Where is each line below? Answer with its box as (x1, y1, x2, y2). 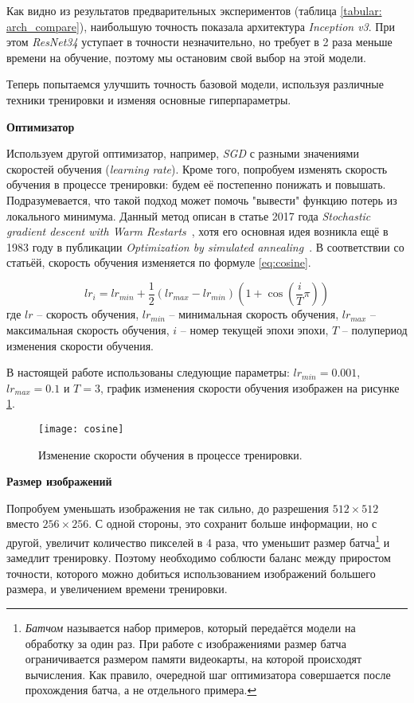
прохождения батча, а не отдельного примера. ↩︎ (25, 682, 257, 698)
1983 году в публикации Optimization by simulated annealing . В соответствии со (6, 238, 404, 255)
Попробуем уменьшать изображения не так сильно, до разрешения (6, 499, 329, 516)
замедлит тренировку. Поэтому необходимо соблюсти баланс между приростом (6, 549, 391, 566)
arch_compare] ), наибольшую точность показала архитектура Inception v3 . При (6, 18, 395, 34)
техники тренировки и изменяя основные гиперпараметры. (6, 91, 291, 107)
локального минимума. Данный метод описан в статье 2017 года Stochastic (6, 207, 371, 224)
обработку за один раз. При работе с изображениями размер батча (25, 635, 346, 651)
